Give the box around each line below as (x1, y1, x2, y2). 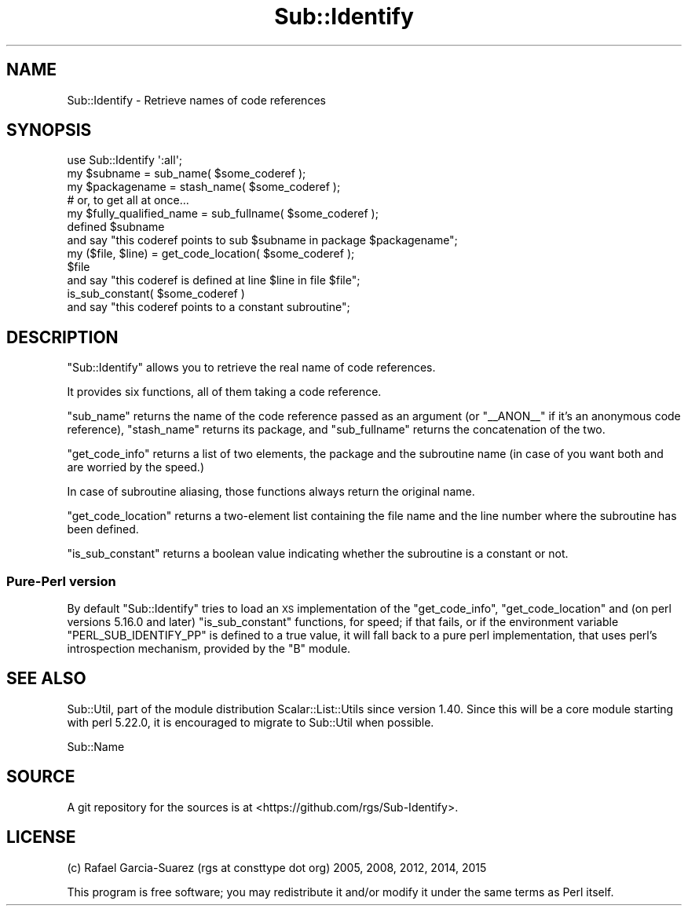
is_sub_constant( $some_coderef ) (67, 287, 245, 301)
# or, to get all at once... (67, 193, 189, 207)
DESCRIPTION (6, 327, 119, 347)
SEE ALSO (6, 668, 86, 689)
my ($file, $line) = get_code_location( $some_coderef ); (67, 247, 355, 261)
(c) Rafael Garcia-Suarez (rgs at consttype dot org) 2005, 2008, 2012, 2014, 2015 (67, 860, 487, 874)
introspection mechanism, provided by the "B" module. (67, 642, 351, 656)
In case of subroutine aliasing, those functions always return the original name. (67, 485, 475, 499)
